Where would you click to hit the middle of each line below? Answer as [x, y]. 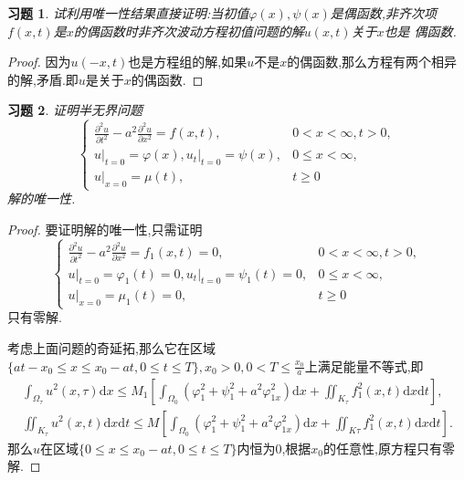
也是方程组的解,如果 [188, 62]
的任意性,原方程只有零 [389, 448]
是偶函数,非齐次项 [384, 13]
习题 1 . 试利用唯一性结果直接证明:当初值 [128, 13]
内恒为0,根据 [274, 448]
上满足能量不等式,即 [364, 365]
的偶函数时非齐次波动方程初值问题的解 [189, 31]
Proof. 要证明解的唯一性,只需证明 [105, 229]
